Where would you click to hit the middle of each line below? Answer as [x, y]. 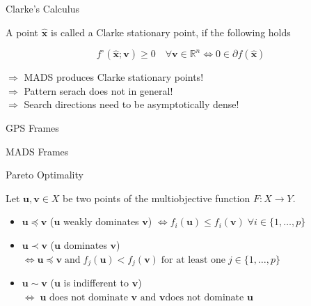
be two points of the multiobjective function [157, 198]
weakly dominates [101, 221]
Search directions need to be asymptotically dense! [131, 104]
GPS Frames [32, 127]
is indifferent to [96, 282]
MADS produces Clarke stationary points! [114, 77]
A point [22, 32]
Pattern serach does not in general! [98, 90]
